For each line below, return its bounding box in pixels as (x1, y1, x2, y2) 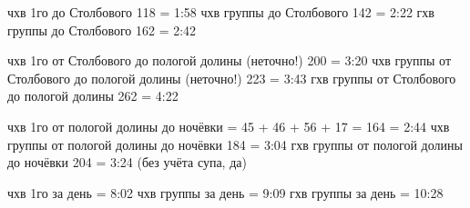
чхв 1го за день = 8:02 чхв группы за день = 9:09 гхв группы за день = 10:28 (7, 183, 444, 202)
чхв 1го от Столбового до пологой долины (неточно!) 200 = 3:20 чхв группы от (7, 51, 452, 70)
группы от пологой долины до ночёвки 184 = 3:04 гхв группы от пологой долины (7, 134, 463, 154)
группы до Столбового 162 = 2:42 (7, 20, 197, 39)
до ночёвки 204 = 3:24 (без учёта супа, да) (7, 153, 247, 172)
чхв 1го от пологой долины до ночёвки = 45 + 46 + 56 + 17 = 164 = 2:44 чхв (7, 116, 450, 135)
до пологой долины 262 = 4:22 (7, 86, 179, 105)
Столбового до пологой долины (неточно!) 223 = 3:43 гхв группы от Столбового (7, 68, 456, 87)
